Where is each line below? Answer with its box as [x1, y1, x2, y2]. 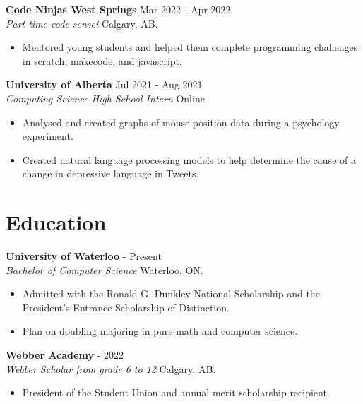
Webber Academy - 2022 [6, 347, 124, 362]
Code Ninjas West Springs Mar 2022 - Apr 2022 [6, 2, 231, 16]
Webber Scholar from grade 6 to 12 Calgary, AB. [6, 361, 216, 376]
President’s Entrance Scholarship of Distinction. [22, 299, 230, 314]
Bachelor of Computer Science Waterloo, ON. [6, 262, 203, 277]
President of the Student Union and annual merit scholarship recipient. [22, 385, 330, 400]
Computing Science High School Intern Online [6, 90, 205, 105]
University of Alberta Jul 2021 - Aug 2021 [6, 77, 203, 92]
